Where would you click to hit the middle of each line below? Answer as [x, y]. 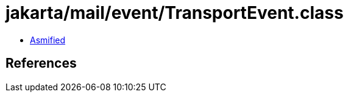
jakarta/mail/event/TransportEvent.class [175, 13]
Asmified [48, 40]
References [41, 63]
